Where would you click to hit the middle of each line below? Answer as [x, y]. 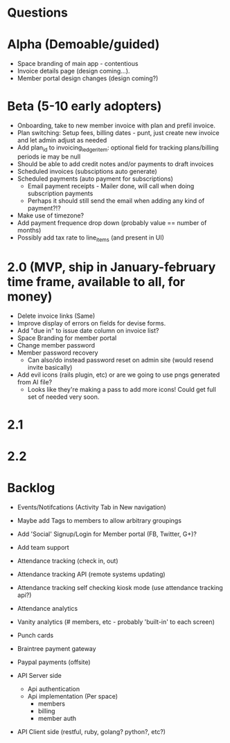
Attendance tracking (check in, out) [68, 561]
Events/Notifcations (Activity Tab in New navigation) [91, 507]
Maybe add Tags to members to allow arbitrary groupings [99, 520]
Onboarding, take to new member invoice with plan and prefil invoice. [116, 125]
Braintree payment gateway [56, 648]
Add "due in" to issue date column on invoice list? [88, 330]
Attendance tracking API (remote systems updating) [91, 574]
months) [29, 230]
